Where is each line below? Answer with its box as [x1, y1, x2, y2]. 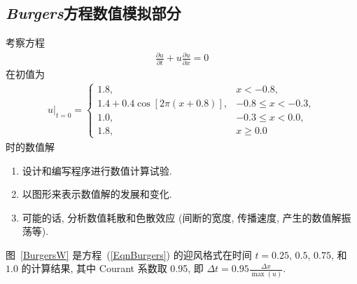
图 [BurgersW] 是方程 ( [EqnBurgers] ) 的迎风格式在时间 [6, 247, 252, 262]
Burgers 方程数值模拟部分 [6, 2, 181, 24]
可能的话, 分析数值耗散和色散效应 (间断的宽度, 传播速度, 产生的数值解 [22, 210, 342, 224]
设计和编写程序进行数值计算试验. [22, 163, 172, 177]
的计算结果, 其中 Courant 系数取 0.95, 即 [21, 261, 204, 276]
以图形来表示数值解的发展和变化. [22, 187, 172, 201]
